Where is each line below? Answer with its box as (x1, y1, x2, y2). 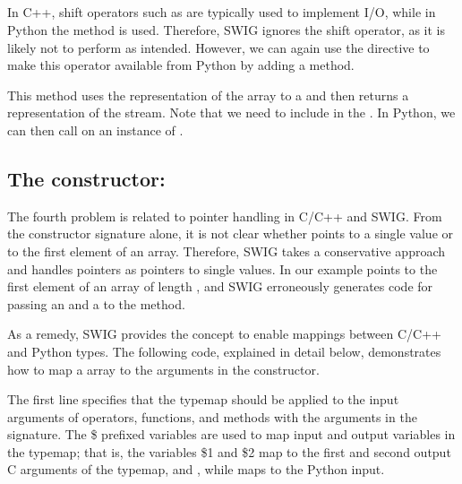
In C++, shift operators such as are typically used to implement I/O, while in (7, 3, 436, 22)
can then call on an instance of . (7, 120, 184, 139)
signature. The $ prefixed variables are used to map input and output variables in (7, 425, 456, 444)
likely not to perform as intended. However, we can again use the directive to (7, 38, 430, 56)
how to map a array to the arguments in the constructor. (7, 359, 320, 378)
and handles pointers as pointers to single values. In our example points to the (7, 259, 438, 278)
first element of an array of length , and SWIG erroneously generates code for (7, 277, 433, 296)
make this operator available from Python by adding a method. (7, 56, 355, 74)
